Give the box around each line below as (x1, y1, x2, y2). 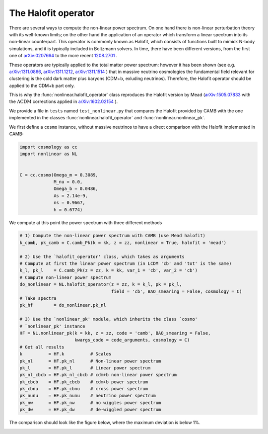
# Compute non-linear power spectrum (19, 274, 112, 280)
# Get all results (19, 344, 65, 350)
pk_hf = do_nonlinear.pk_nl (19, 302, 106, 308)
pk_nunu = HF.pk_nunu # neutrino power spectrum (19, 393, 156, 399)
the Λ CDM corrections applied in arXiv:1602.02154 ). (9, 98, 118, 104)
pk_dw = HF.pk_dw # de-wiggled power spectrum (19, 407, 161, 413)
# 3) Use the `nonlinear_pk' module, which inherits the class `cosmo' (19, 316, 198, 322)
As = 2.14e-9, (54, 193, 88, 198)
